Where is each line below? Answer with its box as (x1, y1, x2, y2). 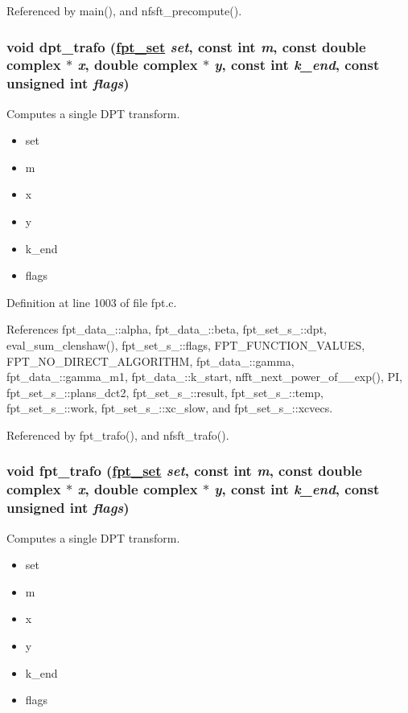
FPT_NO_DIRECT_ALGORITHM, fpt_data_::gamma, (6, 352, 295, 369)
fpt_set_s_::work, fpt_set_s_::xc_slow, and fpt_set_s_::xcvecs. (6, 400, 333, 416)
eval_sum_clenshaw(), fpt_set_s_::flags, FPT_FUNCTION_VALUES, (6, 337, 365, 353)
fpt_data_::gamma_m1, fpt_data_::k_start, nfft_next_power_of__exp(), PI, (6, 368, 402, 385)
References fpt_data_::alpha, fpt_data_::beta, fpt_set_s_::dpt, (6, 321, 327, 338)
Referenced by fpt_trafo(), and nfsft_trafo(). (6, 426, 229, 443)
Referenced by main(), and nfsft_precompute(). (6, 2, 242, 18)
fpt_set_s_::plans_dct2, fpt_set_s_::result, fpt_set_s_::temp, (6, 383, 324, 400)
